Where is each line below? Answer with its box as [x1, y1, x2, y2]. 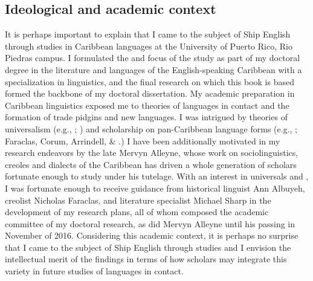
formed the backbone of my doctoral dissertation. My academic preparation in [5, 87, 295, 100]
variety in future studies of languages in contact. [5, 265, 184, 277]
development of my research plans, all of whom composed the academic [5, 205, 269, 218]
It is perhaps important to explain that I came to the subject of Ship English [5, 28, 291, 40]
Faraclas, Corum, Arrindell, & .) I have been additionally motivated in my [5, 134, 280, 147]
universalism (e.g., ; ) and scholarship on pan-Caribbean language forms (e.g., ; [5, 122, 297, 135]
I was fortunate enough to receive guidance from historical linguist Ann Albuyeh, [5, 181, 305, 194]
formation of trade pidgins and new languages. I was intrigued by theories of [5, 111, 288, 123]
